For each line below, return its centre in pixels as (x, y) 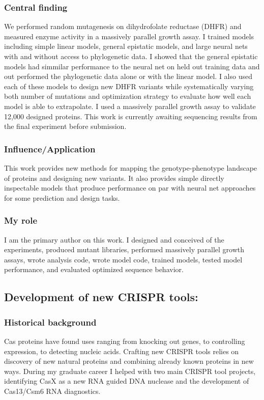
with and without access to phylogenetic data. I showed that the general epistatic (131, 56)
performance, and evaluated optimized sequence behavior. (94, 269)
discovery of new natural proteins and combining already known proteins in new (129, 361)
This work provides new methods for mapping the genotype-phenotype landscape (131, 167)
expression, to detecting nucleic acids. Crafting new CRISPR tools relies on (122, 351)
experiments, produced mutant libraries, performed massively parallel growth (124, 249)
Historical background (50, 322)
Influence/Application (50, 149)
